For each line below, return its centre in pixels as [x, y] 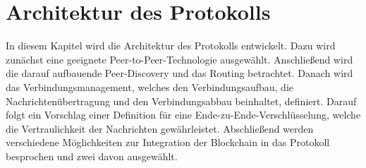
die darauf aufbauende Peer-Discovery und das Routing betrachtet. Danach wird [179, 73]
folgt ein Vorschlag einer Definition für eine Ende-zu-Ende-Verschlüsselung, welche [183, 115]
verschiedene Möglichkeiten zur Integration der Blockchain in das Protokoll [168, 142]
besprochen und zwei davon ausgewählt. [92, 156]
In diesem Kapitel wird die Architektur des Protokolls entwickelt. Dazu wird [171, 46]
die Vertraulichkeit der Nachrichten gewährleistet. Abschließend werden [160, 128]
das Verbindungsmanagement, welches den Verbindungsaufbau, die [150, 86]
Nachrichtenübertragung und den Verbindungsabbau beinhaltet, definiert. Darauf [181, 101]
